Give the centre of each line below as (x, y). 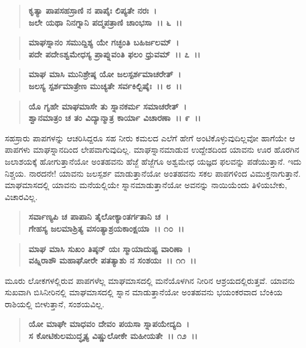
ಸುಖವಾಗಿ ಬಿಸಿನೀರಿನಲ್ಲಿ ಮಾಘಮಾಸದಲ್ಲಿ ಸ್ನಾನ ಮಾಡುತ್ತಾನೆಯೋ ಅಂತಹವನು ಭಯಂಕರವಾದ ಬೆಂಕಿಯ (144, 292)
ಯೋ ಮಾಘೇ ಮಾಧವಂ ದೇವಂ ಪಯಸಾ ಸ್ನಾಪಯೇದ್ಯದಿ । (109, 324)
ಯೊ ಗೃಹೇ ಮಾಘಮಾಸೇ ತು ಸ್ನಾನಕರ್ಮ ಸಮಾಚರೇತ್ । (107, 106)
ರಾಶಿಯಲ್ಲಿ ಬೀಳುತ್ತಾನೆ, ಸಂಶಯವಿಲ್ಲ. (55, 303)
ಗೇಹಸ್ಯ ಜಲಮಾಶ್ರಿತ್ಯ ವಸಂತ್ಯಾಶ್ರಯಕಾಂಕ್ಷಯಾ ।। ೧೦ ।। (106, 228)
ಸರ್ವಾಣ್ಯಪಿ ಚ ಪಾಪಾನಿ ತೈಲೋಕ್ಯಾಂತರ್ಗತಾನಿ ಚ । (99, 217)
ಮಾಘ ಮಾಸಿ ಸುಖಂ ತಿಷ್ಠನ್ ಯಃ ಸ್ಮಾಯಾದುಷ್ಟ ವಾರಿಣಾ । (109, 248)
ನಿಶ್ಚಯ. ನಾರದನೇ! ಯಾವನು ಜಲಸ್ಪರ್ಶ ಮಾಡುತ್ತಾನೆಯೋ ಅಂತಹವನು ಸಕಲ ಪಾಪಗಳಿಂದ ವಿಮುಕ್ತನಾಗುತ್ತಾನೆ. (153, 173)
